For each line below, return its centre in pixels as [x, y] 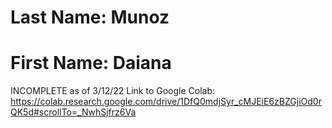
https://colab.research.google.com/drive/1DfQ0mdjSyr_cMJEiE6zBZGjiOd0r [166, 102]
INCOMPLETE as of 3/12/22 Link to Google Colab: [112, 91]
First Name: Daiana [91, 63]
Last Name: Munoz [90, 17]
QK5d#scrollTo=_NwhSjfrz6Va [73, 112]
